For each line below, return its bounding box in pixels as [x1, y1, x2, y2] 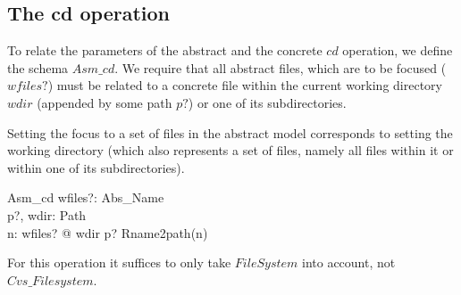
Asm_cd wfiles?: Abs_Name [7, 188, 164, 207]
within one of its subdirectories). [7, 158, 185, 176]
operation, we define [342, 41, 453, 60]
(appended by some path [37, 93, 172, 111]
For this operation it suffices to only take [7, 253, 231, 272]
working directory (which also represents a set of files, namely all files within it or [7, 141, 454, 160]
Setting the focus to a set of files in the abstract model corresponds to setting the [7, 123, 453, 142]
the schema [7, 58, 69, 77]
